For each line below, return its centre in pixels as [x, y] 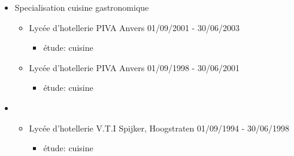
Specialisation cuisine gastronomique [82, 7]
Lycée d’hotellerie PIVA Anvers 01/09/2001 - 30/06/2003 [134, 27]
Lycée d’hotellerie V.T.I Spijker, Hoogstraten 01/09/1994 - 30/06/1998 [159, 128]
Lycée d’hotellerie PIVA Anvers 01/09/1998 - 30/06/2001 [134, 67]
